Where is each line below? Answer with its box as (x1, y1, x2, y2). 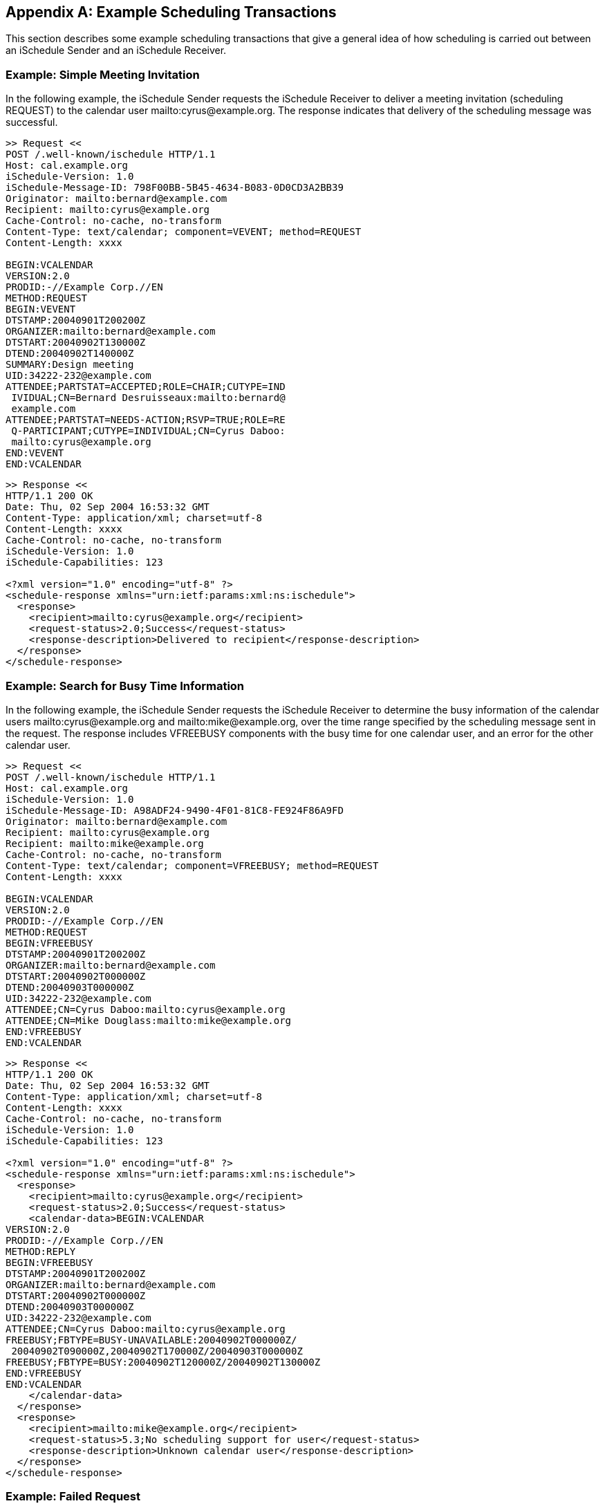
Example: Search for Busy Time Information (6, 678, 245, 693)
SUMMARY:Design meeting (6, 359, 134, 371)
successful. (6, 116, 58, 129)
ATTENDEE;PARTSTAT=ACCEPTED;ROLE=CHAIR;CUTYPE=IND (6, 381, 286, 393)
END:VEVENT (6, 447, 64, 459)
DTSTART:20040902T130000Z (6, 337, 146, 348)
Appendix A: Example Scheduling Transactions (6, 3, 337, 21)
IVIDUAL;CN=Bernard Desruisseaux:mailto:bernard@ (11, 392, 286, 404)
